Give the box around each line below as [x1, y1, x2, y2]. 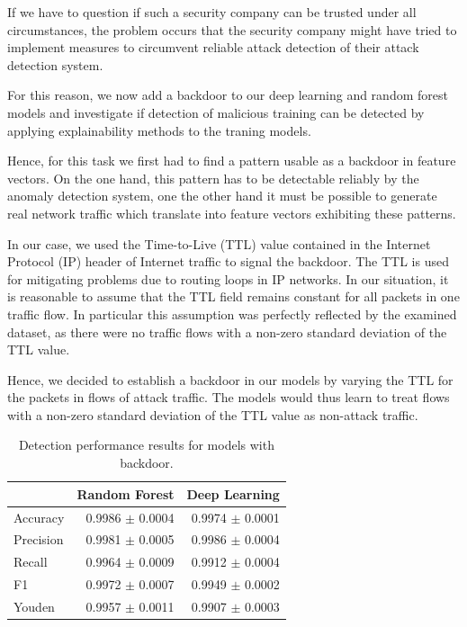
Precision [13, 530, 64, 549]
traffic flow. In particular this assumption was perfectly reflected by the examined [7, 304, 457, 323]
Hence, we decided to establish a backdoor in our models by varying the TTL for [7, 370, 454, 389]
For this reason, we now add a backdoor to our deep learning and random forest [7, 85, 448, 104]
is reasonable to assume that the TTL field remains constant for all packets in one [7, 287, 460, 306]
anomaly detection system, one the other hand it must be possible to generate [7, 186, 437, 205]
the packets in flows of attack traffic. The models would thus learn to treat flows [7, 388, 450, 407]
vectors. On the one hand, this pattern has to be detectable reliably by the [7, 168, 419, 187]
